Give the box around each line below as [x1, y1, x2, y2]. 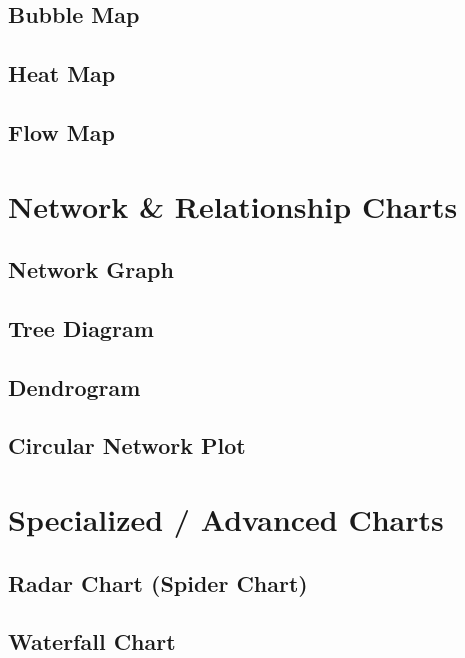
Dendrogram [8, 371, 141, 402]
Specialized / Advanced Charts [8, 499, 444, 540]
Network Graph [8, 254, 174, 285]
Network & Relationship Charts [8, 185, 458, 226]
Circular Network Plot [8, 430, 246, 461]
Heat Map [8, 58, 116, 89]
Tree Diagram [8, 312, 154, 343]
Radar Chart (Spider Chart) [8, 567, 308, 598]
